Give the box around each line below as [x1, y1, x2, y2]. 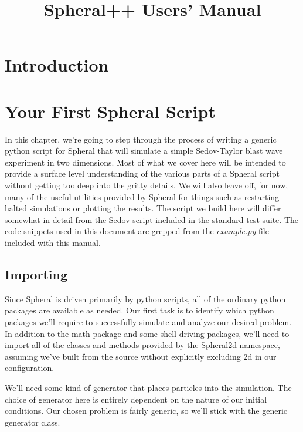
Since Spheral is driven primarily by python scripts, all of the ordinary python [5, 292, 286, 305]
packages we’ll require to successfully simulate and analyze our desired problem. [5, 316, 292, 328]
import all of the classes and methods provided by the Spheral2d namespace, [5, 339, 280, 351]
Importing [5, 265, 67, 283]
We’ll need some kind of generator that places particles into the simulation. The [5, 381, 292, 393]
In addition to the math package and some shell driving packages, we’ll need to [5, 327, 290, 339]
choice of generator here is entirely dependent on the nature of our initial [5, 393, 267, 405]
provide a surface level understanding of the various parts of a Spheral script [5, 167, 280, 180]
